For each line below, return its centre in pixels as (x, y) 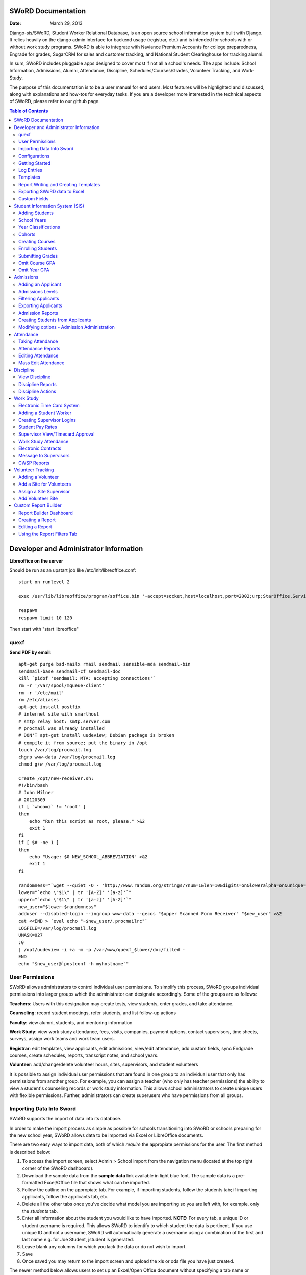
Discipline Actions (37, 391)
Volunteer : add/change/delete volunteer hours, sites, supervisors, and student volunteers (104, 1065)
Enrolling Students (38, 249)
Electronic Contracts (40, 448)
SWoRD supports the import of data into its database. (66, 1119)
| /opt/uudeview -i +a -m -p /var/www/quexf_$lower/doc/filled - (102, 950)
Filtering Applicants (39, 298)
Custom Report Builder (38, 505)
